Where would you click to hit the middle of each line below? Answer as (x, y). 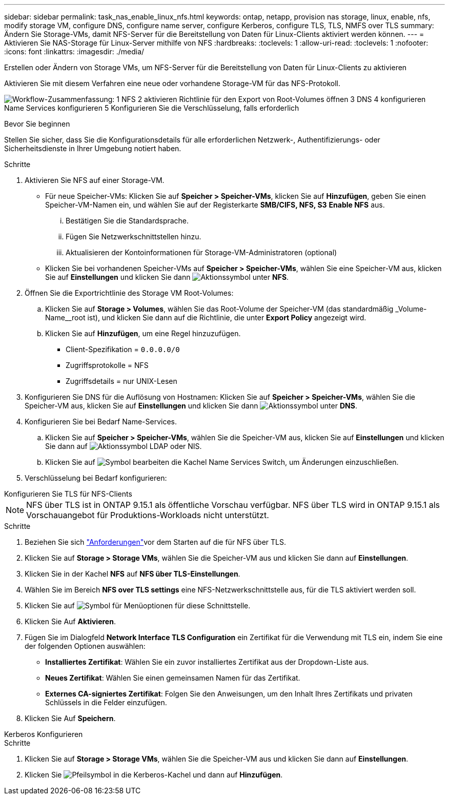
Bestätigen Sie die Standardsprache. (127, 221)
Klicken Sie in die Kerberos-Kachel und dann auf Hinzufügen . (154, 775)
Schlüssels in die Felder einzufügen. (106, 702)
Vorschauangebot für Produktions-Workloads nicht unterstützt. (148, 515)
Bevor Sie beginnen (37, 124)
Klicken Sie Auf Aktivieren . (70, 621)
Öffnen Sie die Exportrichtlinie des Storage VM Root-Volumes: (129, 293)
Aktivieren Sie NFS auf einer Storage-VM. (95, 180)
